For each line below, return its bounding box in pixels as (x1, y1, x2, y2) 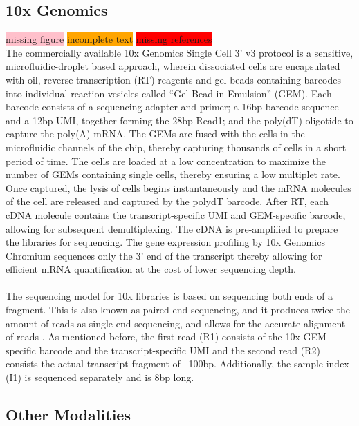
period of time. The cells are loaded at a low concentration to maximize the (6, 153, 326, 168)
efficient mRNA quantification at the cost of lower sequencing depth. (6, 262, 296, 276)
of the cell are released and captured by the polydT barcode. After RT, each (6, 194, 329, 209)
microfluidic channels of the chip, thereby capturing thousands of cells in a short (6, 139, 347, 154)
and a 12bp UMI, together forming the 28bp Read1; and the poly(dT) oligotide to (6, 113, 353, 127)
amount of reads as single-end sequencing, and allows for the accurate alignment (6, 316, 346, 330)
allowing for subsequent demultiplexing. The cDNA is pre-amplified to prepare (6, 221, 338, 235)
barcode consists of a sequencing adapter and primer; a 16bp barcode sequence (6, 99, 339, 114)
